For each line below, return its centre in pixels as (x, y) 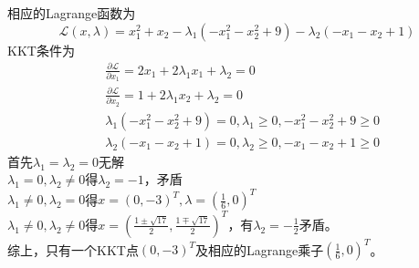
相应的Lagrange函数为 (72, 13)
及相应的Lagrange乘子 (260, 249)
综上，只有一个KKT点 (73, 249)
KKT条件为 (41, 50)
